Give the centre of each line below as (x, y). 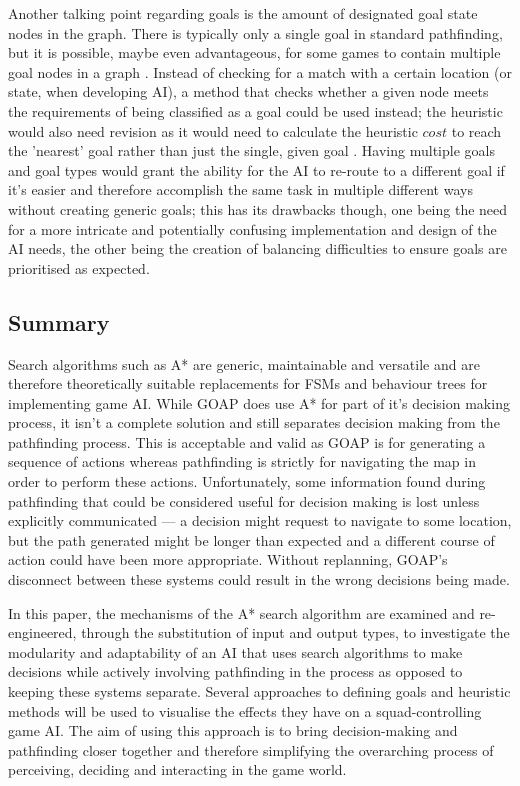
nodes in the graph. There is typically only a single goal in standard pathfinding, (255, 32)
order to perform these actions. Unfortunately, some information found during (247, 481)
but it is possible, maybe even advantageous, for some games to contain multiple (254, 52)
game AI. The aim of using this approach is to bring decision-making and (233, 730)
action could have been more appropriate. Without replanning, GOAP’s (228, 559)
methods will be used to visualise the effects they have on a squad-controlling (245, 710)
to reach (476, 130)
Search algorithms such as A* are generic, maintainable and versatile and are (244, 363)
